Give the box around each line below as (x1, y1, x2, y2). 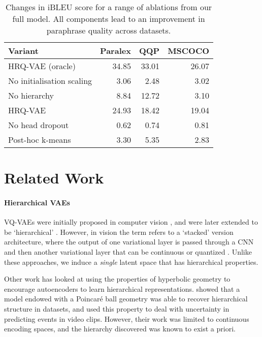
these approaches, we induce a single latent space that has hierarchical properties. (4, 256, 258, 267)
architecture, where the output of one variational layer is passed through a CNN (4, 236, 254, 247)
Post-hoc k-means (8, 134, 71, 145)
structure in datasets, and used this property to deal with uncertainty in (4, 303, 230, 314)
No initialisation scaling (8, 75, 92, 86)
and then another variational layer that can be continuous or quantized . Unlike (4, 246, 252, 257)
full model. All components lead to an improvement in (12, 13, 205, 24)
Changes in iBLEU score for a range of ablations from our (6, 1, 212, 13)
